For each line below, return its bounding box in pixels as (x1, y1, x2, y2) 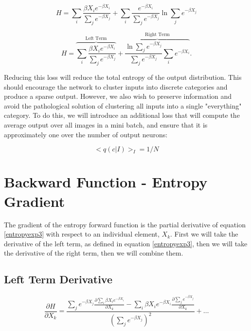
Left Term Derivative (4, 272, 112, 287)
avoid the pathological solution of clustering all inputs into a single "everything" (4, 100, 242, 110)
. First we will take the (170, 229, 238, 239)
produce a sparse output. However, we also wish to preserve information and (4, 91, 232, 101)
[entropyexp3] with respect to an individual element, (4, 229, 160, 239)
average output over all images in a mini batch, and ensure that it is (4, 120, 208, 130)
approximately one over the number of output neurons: (4, 129, 168, 139)
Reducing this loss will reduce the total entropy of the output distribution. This (4, 72, 242, 82)
